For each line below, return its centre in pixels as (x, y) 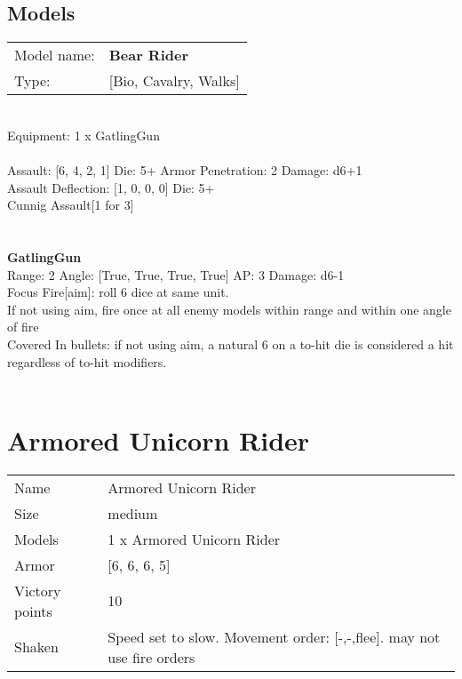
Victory (38, 590)
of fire (23, 327)
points (33, 611)
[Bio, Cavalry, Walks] (174, 81)
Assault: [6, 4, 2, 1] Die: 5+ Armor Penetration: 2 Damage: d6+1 (185, 169)
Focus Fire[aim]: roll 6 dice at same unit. (118, 292)
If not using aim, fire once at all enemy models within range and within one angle (229, 309)
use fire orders (151, 657)
